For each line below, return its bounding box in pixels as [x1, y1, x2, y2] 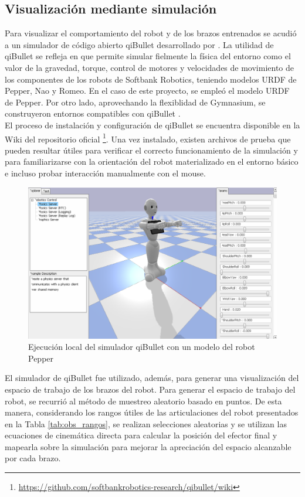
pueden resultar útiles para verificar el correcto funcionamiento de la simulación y [5, 144, 298, 156]
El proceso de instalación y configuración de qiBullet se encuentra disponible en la [5, 118, 300, 131]
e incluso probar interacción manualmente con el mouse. [5, 166, 206, 179]
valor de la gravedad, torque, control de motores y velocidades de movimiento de [5, 61, 294, 73]
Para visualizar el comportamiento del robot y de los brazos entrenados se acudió [5, 27, 297, 39]
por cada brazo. [5, 452, 61, 464]
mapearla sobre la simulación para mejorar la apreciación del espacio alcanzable [5, 440, 292, 452]
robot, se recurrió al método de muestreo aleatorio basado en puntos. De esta [5, 394, 282, 407]
